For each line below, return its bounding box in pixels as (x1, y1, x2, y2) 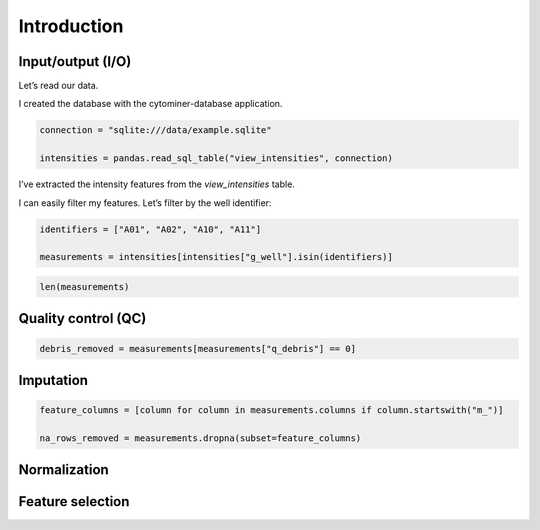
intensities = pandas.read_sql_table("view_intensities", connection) (39, 153, 394, 164)
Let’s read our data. (18, 80, 99, 92)
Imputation (18, 371, 89, 389)
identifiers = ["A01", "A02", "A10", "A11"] (39, 223, 262, 235)
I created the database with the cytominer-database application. (18, 98, 283, 110)
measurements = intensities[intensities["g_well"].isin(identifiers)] (39, 251, 394, 263)
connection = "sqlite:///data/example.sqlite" (39, 125, 272, 136)
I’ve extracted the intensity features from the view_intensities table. (18, 178, 295, 190)
